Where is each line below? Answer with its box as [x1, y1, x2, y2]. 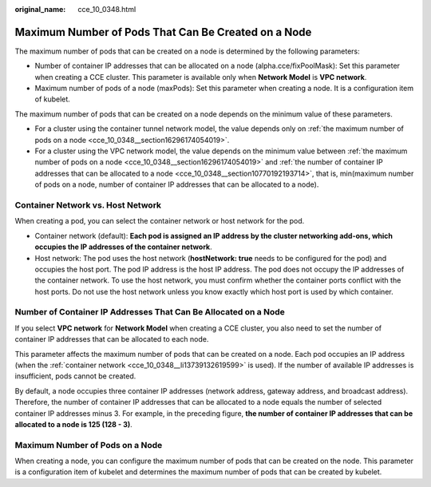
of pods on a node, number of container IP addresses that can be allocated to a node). [34, 180, 319, 189]
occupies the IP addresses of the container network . [34, 242, 212, 251]
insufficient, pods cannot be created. [14, 371, 136, 381]
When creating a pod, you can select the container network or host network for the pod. [14, 216, 305, 226]
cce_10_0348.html [77, 5, 136, 14]
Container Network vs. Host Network [14, 200, 162, 211]
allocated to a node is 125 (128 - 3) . [14, 419, 133, 429]
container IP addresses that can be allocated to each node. [14, 335, 209, 344]
